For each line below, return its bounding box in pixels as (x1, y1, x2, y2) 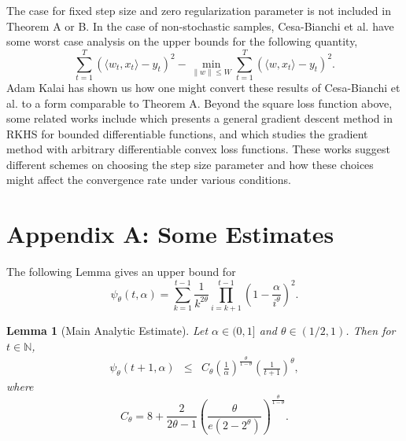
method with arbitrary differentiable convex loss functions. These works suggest (6, 141, 390, 157)
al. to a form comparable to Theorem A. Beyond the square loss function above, (6, 94, 393, 111)
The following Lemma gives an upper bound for (6, 263, 236, 280)
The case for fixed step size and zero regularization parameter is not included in (6, 2, 391, 18)
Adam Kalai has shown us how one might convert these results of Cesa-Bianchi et (6, 79, 400, 95)
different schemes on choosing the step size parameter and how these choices (6, 156, 374, 172)
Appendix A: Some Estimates (6, 218, 334, 250)
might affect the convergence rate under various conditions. (6, 171, 291, 188)
